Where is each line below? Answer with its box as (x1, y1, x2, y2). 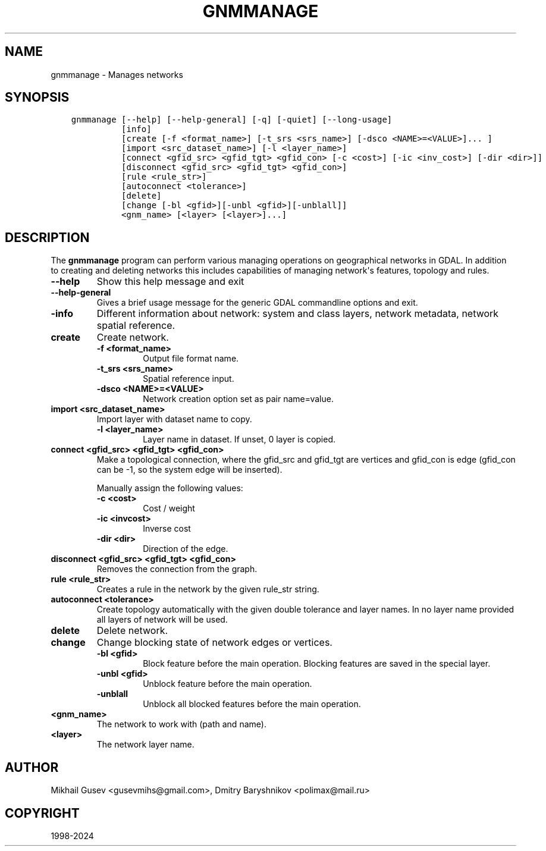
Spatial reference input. (143, 373, 234, 384)
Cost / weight (143, 503, 195, 514)
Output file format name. (143, 353, 239, 364)
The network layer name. (96, 739, 194, 750)
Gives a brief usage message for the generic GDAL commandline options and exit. (96, 297, 418, 308)
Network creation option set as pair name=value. (143, 394, 334, 404)
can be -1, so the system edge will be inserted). (96, 464, 283, 475)
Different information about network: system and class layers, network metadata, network (96, 307, 499, 320)
